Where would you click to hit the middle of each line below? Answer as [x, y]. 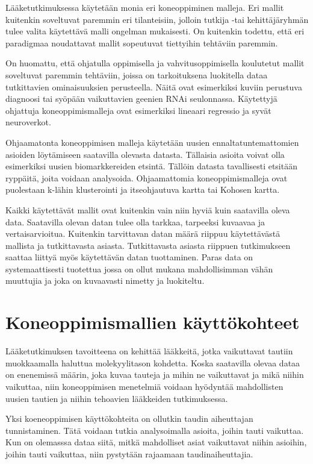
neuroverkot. [28, 122]
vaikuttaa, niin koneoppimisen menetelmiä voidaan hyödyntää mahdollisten [144, 386]
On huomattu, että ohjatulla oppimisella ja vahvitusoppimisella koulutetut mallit [155, 63]
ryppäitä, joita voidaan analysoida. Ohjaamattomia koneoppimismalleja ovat [147, 177]
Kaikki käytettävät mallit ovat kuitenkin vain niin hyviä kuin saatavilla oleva [148, 209]
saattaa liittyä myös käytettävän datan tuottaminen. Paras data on [129, 257]
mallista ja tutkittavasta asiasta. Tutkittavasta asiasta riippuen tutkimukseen [148, 245]
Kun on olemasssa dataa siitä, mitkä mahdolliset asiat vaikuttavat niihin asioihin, [156, 442]
